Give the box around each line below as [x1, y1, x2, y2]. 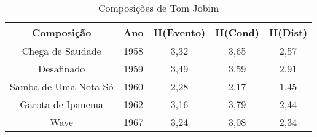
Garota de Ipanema [20, 97, 104, 111]
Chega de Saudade [22, 44, 101, 58]
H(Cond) [215, 25, 259, 39]
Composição [31, 25, 92, 39]
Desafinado [38, 61, 85, 76]
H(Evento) [153, 25, 206, 39]
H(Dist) [268, 25, 308, 39]
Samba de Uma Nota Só [10, 79, 114, 93]
